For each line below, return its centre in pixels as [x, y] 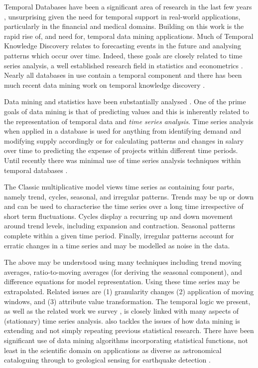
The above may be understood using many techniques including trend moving [123, 262]
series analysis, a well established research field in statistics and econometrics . [124, 65]
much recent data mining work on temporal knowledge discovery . [105, 85]
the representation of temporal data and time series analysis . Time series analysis [129, 121]
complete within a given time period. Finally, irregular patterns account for [119, 236]
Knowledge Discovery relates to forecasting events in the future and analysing [123, 46]
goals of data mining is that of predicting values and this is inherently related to [127, 111]
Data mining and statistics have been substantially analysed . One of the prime [125, 101]
